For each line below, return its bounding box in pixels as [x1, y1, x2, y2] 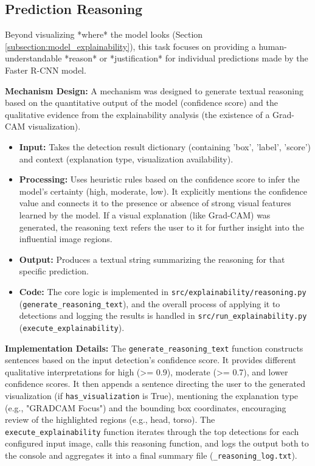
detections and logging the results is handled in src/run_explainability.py [19, 309, 307, 322]
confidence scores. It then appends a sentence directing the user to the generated [5, 377, 305, 390]
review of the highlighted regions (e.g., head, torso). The [5, 413, 215, 426]
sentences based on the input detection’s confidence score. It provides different [5, 353, 296, 366]
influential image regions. [19, 232, 112, 245]
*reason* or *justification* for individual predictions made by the [64, 52, 308, 64]
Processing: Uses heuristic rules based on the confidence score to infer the [19, 173, 300, 186]
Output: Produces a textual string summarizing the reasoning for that [19, 252, 285, 265]
